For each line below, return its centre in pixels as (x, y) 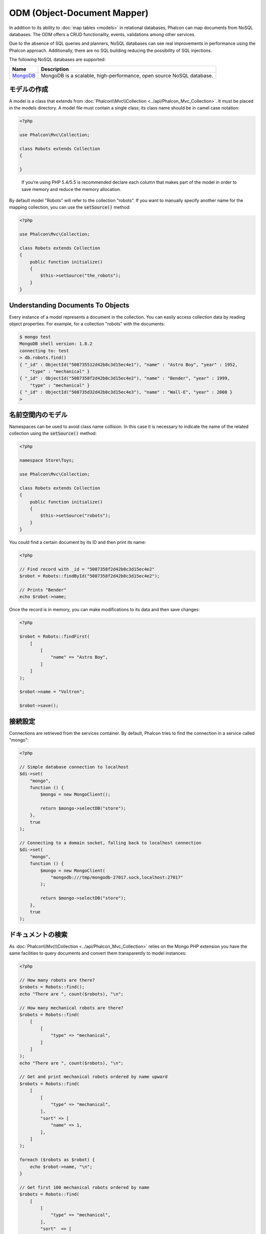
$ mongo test (35, 337)
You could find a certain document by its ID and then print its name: (78, 542)
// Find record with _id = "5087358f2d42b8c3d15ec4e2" (87, 569)
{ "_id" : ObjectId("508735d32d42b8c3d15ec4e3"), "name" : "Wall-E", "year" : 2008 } (126, 392)
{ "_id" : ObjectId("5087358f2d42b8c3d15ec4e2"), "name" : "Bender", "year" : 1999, (125, 378)
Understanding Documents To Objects (69, 305)
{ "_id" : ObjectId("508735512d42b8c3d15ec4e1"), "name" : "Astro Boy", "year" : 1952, (129, 365)
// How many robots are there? (57, 980)
